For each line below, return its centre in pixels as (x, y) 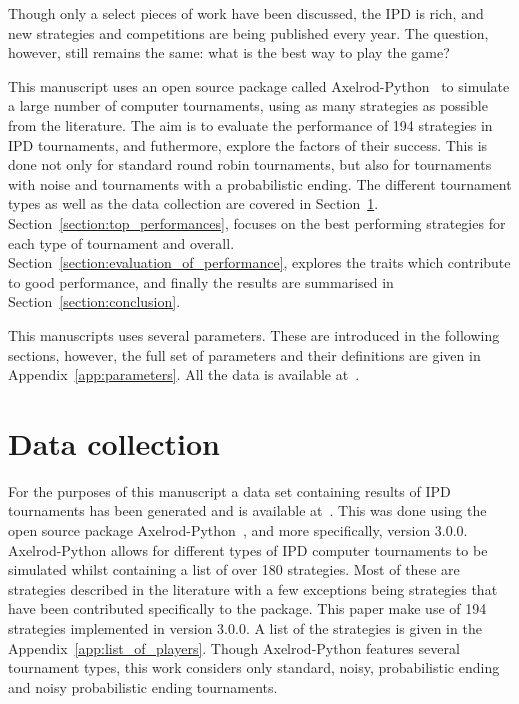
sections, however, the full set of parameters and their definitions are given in (244, 354)
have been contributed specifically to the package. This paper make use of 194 (247, 608)
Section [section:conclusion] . (94, 301)
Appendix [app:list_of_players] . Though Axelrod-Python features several (234, 647)
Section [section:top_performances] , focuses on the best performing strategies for (257, 222)
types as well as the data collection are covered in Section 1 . (193, 203)
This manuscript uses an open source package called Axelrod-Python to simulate (259, 85)
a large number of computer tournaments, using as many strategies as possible (248, 105)
